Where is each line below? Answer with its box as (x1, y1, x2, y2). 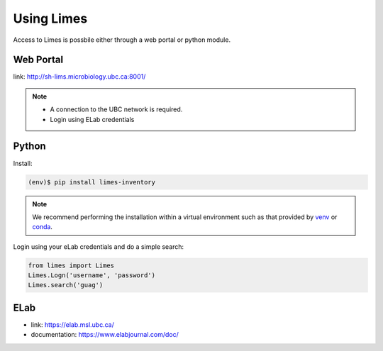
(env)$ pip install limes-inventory (28, 178, 156, 186)
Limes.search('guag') (28, 281, 104, 289)
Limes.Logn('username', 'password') (28, 272, 156, 279)
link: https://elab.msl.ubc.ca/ (30, 320, 115, 329)
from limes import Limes (28, 261, 115, 269)
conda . (32, 223, 53, 231)
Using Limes (13, 11, 88, 26)
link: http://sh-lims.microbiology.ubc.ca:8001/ (13, 72, 146, 81)
